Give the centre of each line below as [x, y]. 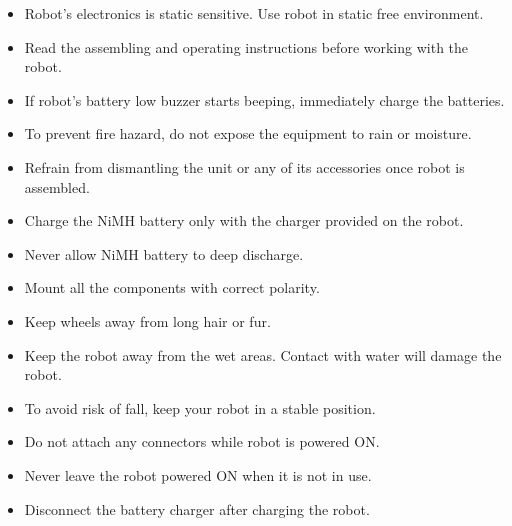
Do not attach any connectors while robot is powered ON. [202, 441]
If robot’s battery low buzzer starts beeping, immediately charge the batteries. [264, 99]
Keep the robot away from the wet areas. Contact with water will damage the [263, 354]
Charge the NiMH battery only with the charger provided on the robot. [244, 220]
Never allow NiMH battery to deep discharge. [164, 253]
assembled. [57, 186]
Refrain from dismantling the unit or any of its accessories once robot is [244, 166]
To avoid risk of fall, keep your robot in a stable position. [200, 407]
